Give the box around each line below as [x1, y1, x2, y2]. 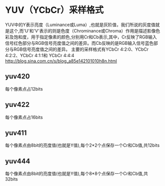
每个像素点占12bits [5, 86, 43, 92]
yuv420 [5, 72, 30, 81]
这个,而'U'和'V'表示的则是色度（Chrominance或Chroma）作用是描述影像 [9, 28, 156, 33]
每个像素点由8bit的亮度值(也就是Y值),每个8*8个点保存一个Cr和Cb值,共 [5, 171, 148, 177]
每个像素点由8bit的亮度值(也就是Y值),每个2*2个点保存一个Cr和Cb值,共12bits [5, 142, 160, 148]
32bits [5, 176, 18, 182]
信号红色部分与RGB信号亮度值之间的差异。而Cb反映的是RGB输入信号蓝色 [5, 40, 154, 46]
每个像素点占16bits [5, 114, 43, 120]
